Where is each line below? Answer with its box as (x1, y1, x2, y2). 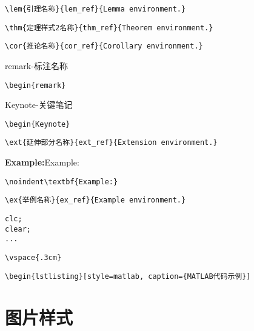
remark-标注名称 (5, 59, 68, 72)
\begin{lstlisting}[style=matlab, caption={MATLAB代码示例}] (5, 272, 251, 281)
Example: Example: (5, 156, 79, 169)
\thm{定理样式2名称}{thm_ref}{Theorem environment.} (5, 23, 213, 32)
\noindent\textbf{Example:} (5, 177, 118, 186)
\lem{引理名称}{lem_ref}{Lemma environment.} (5, 5, 186, 13)
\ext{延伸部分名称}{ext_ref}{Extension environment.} (5, 138, 218, 147)
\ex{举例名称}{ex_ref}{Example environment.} (5, 196, 186, 205)
